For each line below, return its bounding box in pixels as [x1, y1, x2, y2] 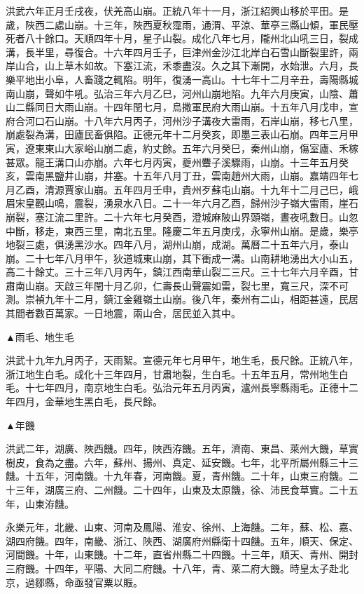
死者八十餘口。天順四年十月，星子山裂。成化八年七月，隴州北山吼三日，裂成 [6, 31, 358, 46]
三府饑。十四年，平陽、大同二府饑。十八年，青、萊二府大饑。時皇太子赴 [6, 560, 339, 575]
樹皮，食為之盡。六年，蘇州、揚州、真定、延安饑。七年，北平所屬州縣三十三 [6, 454, 358, 469]
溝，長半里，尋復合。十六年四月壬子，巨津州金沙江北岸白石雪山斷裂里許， [6, 44, 349, 59]
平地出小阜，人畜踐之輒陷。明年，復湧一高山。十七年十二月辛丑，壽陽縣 [15, 72, 349, 86]
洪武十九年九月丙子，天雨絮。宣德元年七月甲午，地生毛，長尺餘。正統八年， [6, 353, 358, 367]
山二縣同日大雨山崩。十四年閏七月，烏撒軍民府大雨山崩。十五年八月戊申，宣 [6, 100, 358, 114]
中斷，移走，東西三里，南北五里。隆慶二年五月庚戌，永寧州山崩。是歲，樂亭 [6, 223, 358, 238]
